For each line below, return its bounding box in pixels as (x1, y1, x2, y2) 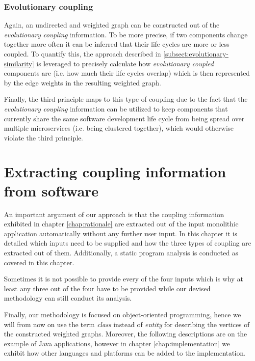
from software (4, 180, 99, 200)
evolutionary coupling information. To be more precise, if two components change (4, 29, 248, 39)
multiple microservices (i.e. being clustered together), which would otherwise (4, 123, 234, 133)
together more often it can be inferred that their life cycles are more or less (4, 39, 229, 49)
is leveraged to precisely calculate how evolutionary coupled (36, 58, 214, 68)
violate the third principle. (4, 132, 83, 142)
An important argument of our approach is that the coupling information (4, 209, 224, 219)
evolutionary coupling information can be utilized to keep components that (4, 103, 228, 113)
